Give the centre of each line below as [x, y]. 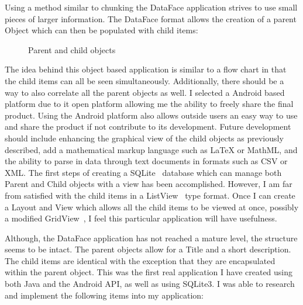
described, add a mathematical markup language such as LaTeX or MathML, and [151, 149]
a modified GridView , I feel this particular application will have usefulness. [141, 218]
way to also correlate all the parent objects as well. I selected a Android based [145, 92]
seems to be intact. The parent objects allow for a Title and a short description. [148, 249]
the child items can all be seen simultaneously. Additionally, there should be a [144, 80]
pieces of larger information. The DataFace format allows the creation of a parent [151, 18]
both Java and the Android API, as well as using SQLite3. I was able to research [150, 284]
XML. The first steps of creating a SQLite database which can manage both [143, 172]
